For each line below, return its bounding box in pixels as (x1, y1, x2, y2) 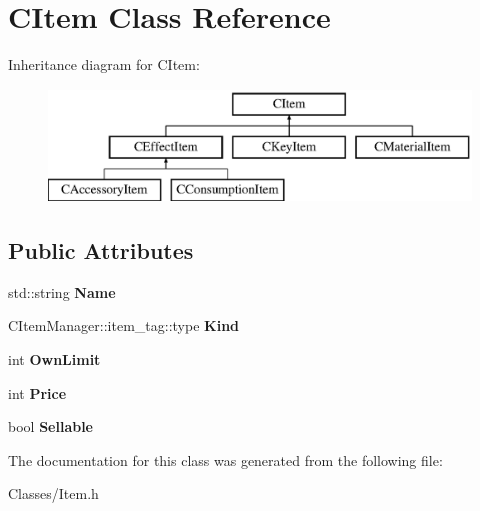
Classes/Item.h (8, 483, 99, 504)
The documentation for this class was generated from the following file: (8, 449, 443, 470)
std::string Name (8, 281, 116, 302)
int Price (8, 382, 67, 403)
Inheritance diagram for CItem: (8, 54, 200, 75)
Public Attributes (8, 235, 194, 266)
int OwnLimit (8, 349, 101, 370)
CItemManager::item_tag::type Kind (8, 315, 240, 336)
